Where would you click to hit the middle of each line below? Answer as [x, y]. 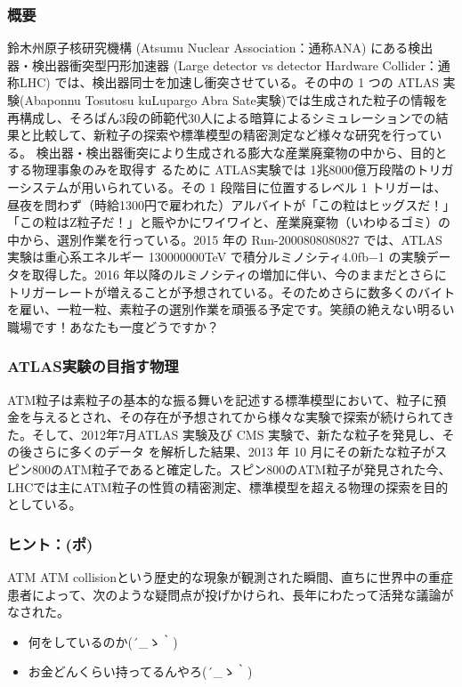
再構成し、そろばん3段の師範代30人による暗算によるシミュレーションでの [222, 117]
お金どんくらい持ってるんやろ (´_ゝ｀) [140, 671]
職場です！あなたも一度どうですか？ [113, 326]
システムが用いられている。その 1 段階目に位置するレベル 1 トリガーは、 [233, 186]
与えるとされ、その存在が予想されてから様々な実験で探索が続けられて [237, 417]
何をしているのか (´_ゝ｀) [103, 641]
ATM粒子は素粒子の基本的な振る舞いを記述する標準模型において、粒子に [221, 399]
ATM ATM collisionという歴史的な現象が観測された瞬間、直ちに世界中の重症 [230, 576]
